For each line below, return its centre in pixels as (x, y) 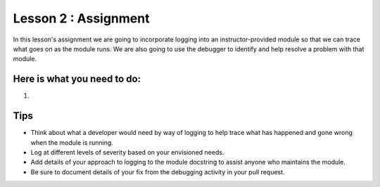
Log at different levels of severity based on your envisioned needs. (127, 152)
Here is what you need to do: (77, 79)
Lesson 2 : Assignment (81, 18)
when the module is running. (72, 142)
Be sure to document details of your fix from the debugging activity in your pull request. (158, 172)
